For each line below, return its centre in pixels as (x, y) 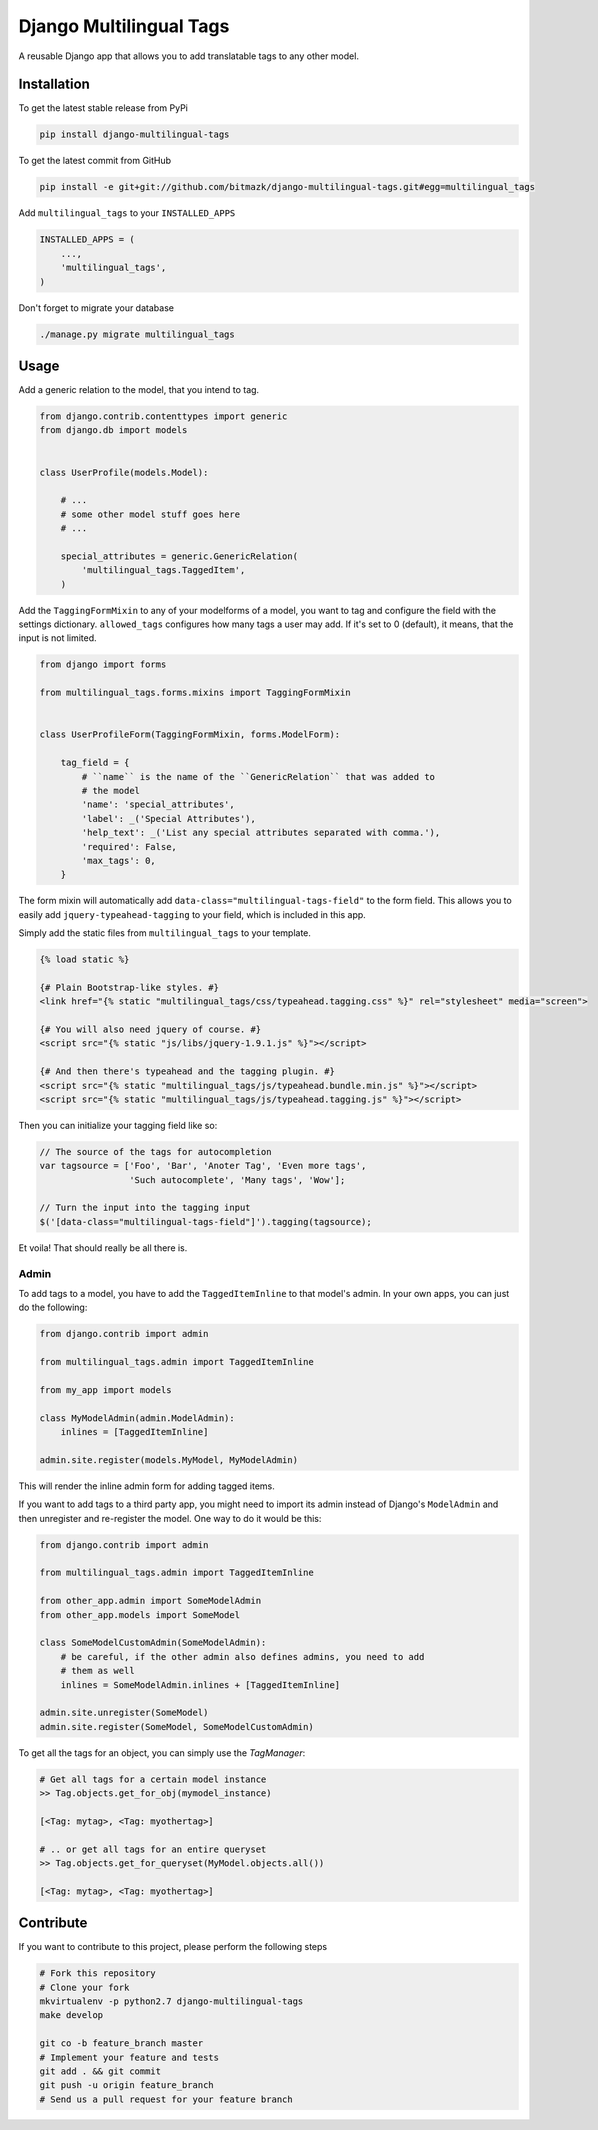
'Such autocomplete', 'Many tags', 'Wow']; (237, 1179)
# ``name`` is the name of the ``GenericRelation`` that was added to (258, 776)
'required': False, (129, 846)
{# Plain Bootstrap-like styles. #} (129, 987)
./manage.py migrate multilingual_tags (137, 334)
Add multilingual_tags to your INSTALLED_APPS (127, 213)
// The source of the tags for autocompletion (155, 1151)
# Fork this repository (98, 1973)
